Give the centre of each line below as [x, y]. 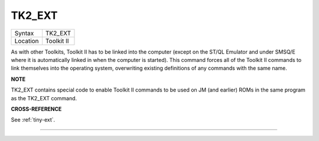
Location [27, 41]
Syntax [24, 33]
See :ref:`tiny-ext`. [33, 120]
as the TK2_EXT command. [44, 98]
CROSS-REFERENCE [36, 109]
